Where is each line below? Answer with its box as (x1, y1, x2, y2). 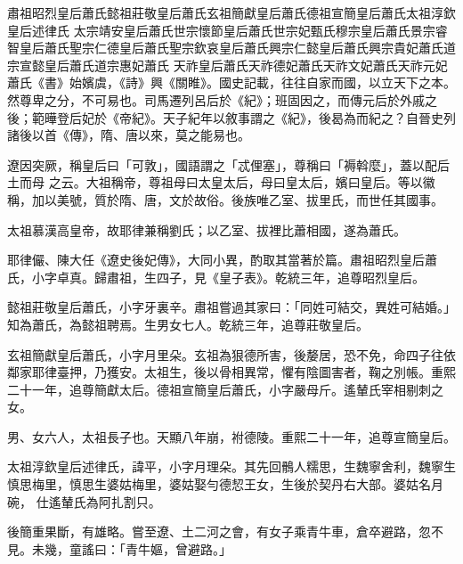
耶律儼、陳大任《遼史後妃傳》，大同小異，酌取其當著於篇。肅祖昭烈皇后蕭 (7, 250, 437, 269)
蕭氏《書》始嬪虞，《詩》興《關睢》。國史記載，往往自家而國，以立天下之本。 (7, 73, 456, 92)
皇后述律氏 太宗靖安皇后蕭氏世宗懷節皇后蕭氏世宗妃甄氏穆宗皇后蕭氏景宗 (7, 20, 435, 39)
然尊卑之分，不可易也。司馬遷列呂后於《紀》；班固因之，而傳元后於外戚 (7, 90, 425, 109)
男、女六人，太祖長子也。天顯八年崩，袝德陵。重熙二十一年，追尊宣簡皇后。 (7, 427, 456, 445)
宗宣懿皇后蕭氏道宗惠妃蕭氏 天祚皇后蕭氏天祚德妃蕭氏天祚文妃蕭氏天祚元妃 (7, 55, 448, 74)
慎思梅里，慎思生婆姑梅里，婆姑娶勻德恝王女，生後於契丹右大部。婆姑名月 (7, 475, 443, 494)
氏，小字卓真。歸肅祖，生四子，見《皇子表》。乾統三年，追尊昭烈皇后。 (7, 267, 425, 286)
